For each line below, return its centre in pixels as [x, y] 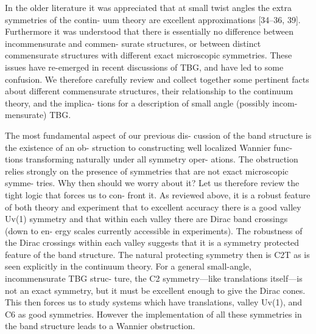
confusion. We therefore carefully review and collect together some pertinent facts [157, 79]
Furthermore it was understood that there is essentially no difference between [149, 31]
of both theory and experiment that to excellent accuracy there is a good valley [153, 207]
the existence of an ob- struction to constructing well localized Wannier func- [149, 147]
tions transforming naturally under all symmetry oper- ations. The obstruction [152, 159]
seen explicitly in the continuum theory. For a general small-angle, [128, 266]
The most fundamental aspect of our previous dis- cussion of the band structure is [158, 135]
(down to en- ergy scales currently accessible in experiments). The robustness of [154, 230]
